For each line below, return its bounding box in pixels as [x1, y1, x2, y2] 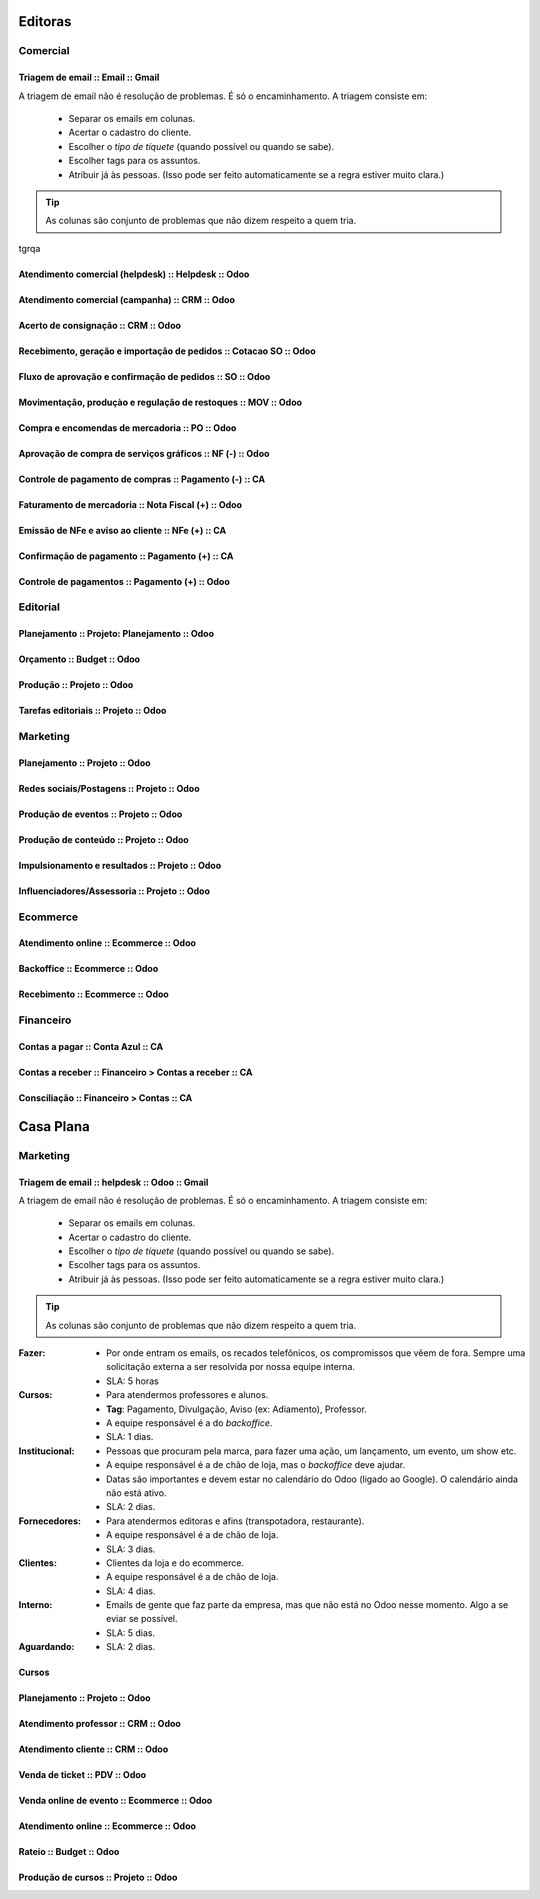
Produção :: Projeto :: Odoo [18, 679, 134, 691]
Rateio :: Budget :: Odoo [18, 1846, 120, 1858]
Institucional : [18, 1445, 75, 1457]
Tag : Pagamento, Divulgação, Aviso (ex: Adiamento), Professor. [106, 1403, 367, 1415]
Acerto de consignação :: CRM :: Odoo [18, 319, 182, 331]
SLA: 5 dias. [106, 1626, 156, 1639]
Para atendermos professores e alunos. [106, 1389, 269, 1401]
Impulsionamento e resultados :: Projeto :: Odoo [18, 859, 222, 871]
